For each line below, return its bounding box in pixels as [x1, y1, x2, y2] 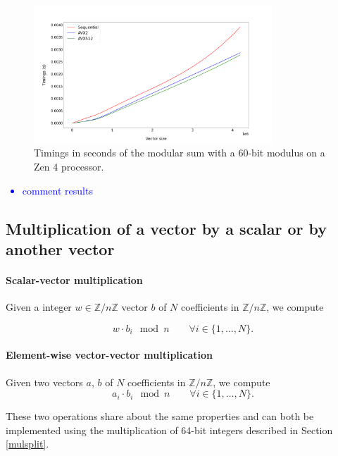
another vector [6, 238, 115, 259]
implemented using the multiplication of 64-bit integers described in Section [6, 422, 333, 437]
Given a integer [6, 300, 72, 314]
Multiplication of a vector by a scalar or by [6, 217, 327, 239]
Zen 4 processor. [34, 159, 104, 173]
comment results [22, 183, 93, 197]
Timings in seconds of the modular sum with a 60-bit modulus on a [34, 145, 325, 160]
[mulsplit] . [6, 436, 49, 451]
